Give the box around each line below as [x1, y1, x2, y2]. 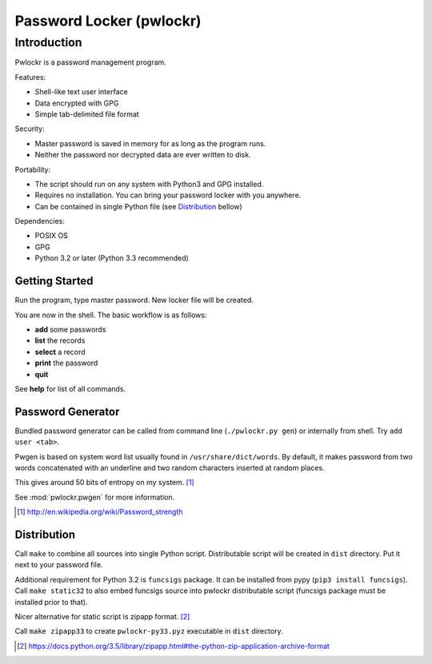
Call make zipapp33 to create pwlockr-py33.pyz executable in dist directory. [14, 626, 283, 636]
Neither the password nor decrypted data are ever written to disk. [34, 150, 251, 160]
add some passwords [34, 324, 106, 334]
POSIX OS [34, 231, 68, 241]
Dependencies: [14, 217, 66, 226]
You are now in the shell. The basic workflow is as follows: [14, 310, 207, 320]
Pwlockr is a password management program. [14, 58, 167, 67]
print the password [34, 358, 98, 368]
